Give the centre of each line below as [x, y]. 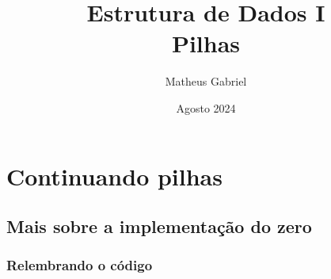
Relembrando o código [80, 265]
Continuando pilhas [114, 176]
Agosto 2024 [206, 107]
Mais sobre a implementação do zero [159, 226]
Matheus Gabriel [206, 81]
